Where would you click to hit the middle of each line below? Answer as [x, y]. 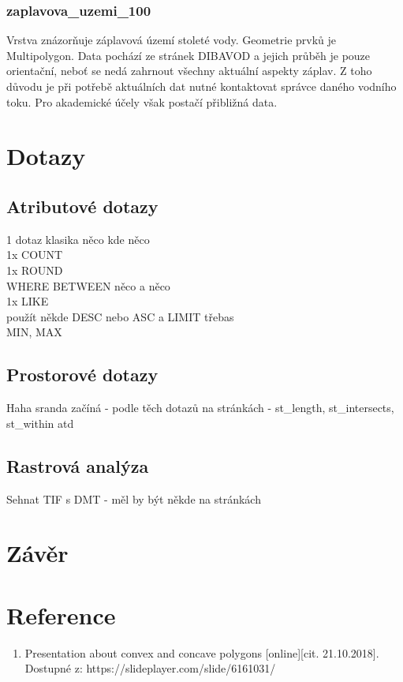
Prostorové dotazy [82, 375]
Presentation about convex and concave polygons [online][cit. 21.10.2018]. [202, 652]
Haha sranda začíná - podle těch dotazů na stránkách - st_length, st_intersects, [200, 408]
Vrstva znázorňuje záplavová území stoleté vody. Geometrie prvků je [172, 40]
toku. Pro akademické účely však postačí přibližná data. [142, 101]
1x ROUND [35, 270]
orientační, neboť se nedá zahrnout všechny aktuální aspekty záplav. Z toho [189, 71]
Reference [61, 615]
